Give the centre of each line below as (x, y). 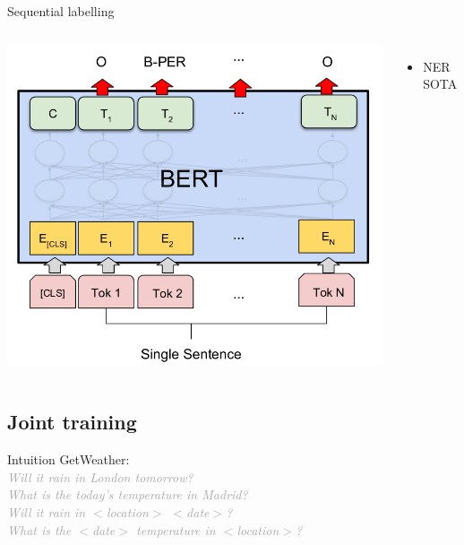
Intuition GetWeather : (69, 459)
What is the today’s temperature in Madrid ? (128, 494)
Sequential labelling (61, 11)
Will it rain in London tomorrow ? (100, 476)
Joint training (72, 422)
